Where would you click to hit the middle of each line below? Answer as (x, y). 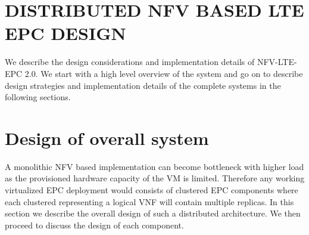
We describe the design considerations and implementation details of (130, 62)
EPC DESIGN (65, 33)
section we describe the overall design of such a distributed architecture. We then (153, 213)
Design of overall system (107, 137)
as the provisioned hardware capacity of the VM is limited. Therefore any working (155, 178)
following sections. (38, 97)
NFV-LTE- (277, 62)
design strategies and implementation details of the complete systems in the (143, 85)
